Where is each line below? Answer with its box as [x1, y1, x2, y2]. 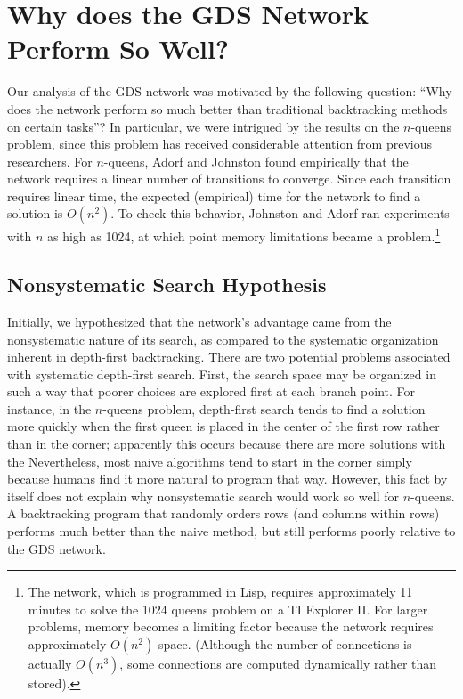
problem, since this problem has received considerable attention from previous [7, 134, 433, 153]
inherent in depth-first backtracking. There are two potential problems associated [7, 347, 451, 366]
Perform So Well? [7, 30, 230, 67]
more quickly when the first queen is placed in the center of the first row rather [7, 417, 440, 435]
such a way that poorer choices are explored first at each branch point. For [7, 382, 416, 401]
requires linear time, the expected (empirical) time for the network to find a [7, 186, 421, 205]
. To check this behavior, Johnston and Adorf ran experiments [110, 204, 450, 223]
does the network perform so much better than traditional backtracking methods [7, 99, 448, 118]
